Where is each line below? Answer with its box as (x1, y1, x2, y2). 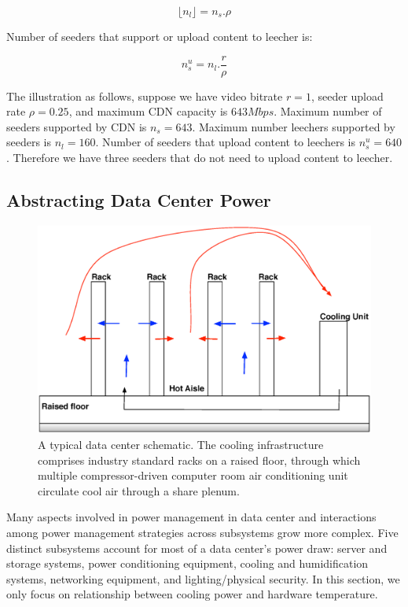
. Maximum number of (274, 103, 382, 120)
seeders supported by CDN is (6, 118, 147, 134)
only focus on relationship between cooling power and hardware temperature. (6, 586, 378, 602)
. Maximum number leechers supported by (192, 118, 395, 134)
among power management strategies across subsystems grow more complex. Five (6, 524, 399, 540)
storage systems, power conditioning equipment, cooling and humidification (6, 555, 369, 572)
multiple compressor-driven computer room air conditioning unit (38, 467, 348, 484)
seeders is (6, 134, 52, 150)
